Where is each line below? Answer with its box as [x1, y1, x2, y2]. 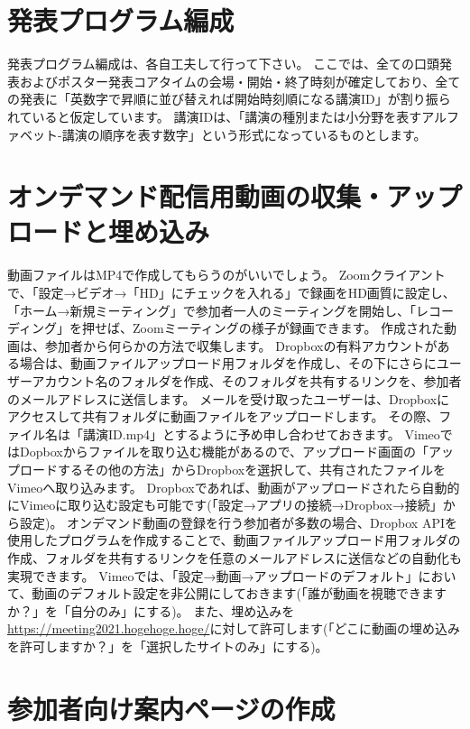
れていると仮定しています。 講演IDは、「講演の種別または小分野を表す [7, 106, 422, 125]
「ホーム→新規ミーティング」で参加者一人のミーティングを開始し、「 [7, 300, 416, 319]
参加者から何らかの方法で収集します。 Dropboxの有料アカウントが [44, 336, 438, 355]
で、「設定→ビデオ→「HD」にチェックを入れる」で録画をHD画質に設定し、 [7, 283, 456, 301]
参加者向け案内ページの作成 [7, 689, 336, 726]
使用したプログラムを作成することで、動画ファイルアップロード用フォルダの [7, 531, 461, 549]
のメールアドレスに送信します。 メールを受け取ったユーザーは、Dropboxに [7, 389, 450, 408]
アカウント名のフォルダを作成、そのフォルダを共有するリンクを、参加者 [32, 371, 462, 390]
